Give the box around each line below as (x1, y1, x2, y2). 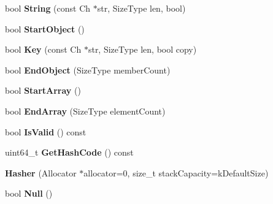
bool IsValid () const (5, 125, 87, 138)
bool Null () (5, 187, 53, 200)
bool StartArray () (5, 84, 81, 97)
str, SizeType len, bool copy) (88, 43, 197, 56)
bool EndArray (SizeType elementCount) (5, 104, 166, 117)
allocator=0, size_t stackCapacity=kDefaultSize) (83, 166, 269, 179)
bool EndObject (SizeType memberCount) (5, 63, 171, 76)
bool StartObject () (5, 22, 85, 35)
